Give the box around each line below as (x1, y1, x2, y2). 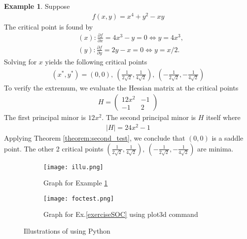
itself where (206, 112, 241, 122)
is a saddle (212, 132, 244, 143)
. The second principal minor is (102, 112, 196, 122)
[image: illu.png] (43, 163, 104, 171)
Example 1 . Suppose (4, 1, 70, 11)
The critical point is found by (4, 21, 93, 31)
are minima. (197, 143, 234, 153)
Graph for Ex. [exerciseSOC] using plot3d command (43, 209, 198, 219)
